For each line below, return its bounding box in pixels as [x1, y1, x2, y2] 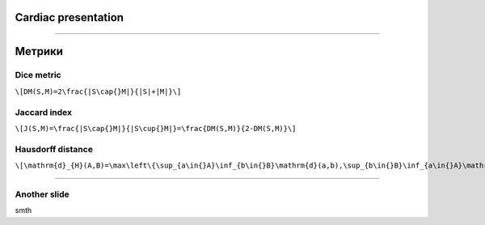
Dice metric [15, 70, 61, 81]
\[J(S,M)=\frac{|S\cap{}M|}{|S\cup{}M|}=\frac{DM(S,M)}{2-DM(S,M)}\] [15, 124, 297, 133]
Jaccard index [15, 106, 73, 117]
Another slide [15, 189, 70, 200]
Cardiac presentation [15, 11, 124, 24]
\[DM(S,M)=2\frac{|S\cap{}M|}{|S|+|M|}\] [15, 87, 182, 96]
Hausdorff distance [15, 143, 93, 155]
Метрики [15, 45, 64, 58]
